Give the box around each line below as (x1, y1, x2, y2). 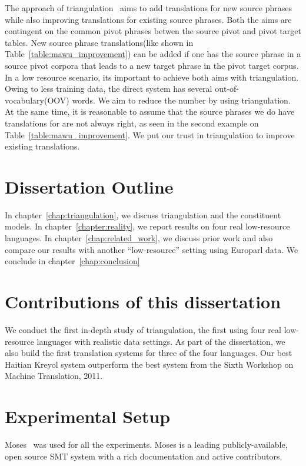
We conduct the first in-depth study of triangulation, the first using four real (5, 323, 281, 335)
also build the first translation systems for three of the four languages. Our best (5, 347, 292, 359)
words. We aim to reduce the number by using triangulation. (72, 94, 291, 106)
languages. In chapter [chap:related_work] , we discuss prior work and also (5, 232, 273, 244)
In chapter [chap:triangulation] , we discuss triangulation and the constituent (5, 208, 281, 221)
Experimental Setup (5, 404, 171, 428)
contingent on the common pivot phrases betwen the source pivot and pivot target (5, 25, 301, 37)
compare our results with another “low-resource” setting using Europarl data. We (5, 243, 298, 255)
